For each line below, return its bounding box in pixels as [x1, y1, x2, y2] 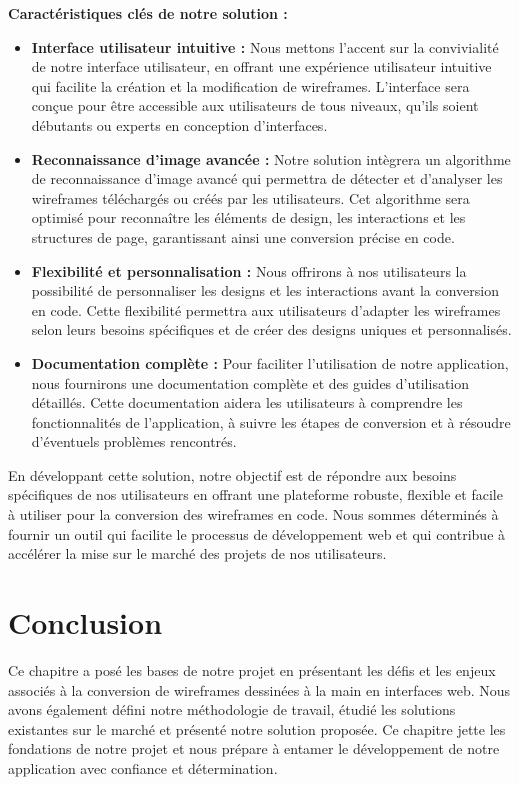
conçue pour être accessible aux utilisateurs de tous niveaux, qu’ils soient [31, 95, 479, 116]
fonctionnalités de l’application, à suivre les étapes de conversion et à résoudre [31, 411, 511, 432]
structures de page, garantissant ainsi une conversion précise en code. [31, 226, 455, 247]
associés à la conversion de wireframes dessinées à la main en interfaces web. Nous [8, 679, 511, 700]
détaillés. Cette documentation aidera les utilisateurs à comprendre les [31, 392, 463, 413]
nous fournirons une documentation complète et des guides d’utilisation [31, 372, 470, 393]
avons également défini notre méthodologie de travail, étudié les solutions [8, 699, 456, 720]
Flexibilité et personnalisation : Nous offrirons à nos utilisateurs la [31, 260, 467, 281]
